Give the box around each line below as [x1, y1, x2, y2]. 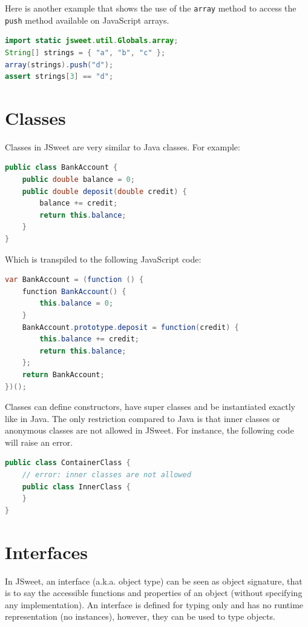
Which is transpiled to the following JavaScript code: [5, 252, 202, 265]
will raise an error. [5, 435, 73, 448]
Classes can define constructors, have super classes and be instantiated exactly [5, 400, 295, 413]
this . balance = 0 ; [39, 299, 114, 308]
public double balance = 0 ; [22, 175, 135, 184]
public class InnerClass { [22, 482, 131, 491]
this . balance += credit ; [39, 335, 140, 344]
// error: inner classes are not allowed [22, 471, 191, 480]
